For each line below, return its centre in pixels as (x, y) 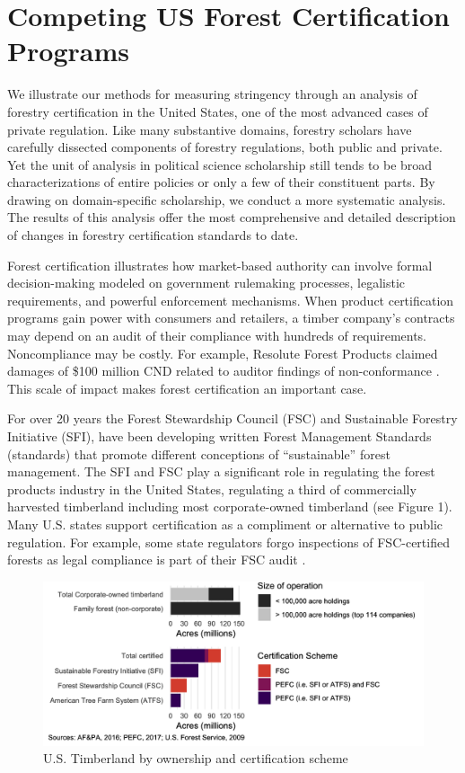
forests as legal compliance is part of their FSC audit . (157, 560)
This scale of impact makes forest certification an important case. (187, 388)
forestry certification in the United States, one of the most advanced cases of (218, 111)
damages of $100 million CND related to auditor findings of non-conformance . (224, 371)
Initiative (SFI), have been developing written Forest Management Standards (219, 436)
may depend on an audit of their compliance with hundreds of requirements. (217, 336)
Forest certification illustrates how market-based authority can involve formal (220, 265)
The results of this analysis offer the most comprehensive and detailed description (232, 217)
